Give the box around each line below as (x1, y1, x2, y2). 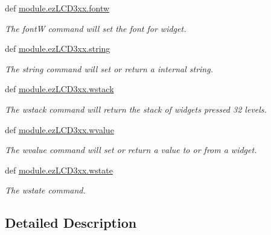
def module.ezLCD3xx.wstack (5, 83, 114, 95)
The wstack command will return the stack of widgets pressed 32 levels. (5, 102, 267, 115)
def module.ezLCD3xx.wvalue (5, 123, 114, 136)
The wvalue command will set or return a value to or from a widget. (5, 143, 257, 156)
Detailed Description (5, 213, 137, 232)
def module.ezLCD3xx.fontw (5, 2, 110, 14)
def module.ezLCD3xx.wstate (5, 163, 113, 176)
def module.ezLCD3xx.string (5, 42, 110, 55)
